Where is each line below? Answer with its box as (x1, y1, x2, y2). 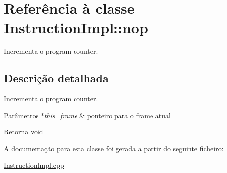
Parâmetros (4, 110, 38, 120)
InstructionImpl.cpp (4, 160, 64, 170)
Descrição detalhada (4, 70, 109, 86)
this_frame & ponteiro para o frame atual (44, 110, 171, 120)
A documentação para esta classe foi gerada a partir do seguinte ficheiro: (4, 143, 224, 153)
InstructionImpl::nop (4, 17, 148, 38)
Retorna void (4, 127, 43, 137)
